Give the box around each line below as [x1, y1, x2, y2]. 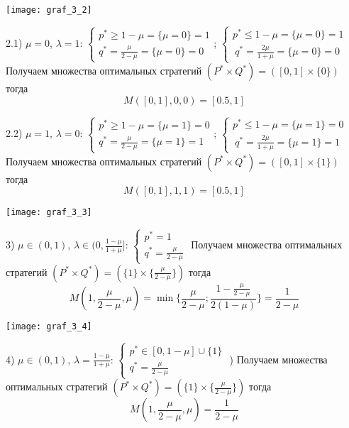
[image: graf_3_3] [6, 207, 92, 218]
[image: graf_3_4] [6, 322, 92, 332]
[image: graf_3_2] [6, 5, 92, 15]
